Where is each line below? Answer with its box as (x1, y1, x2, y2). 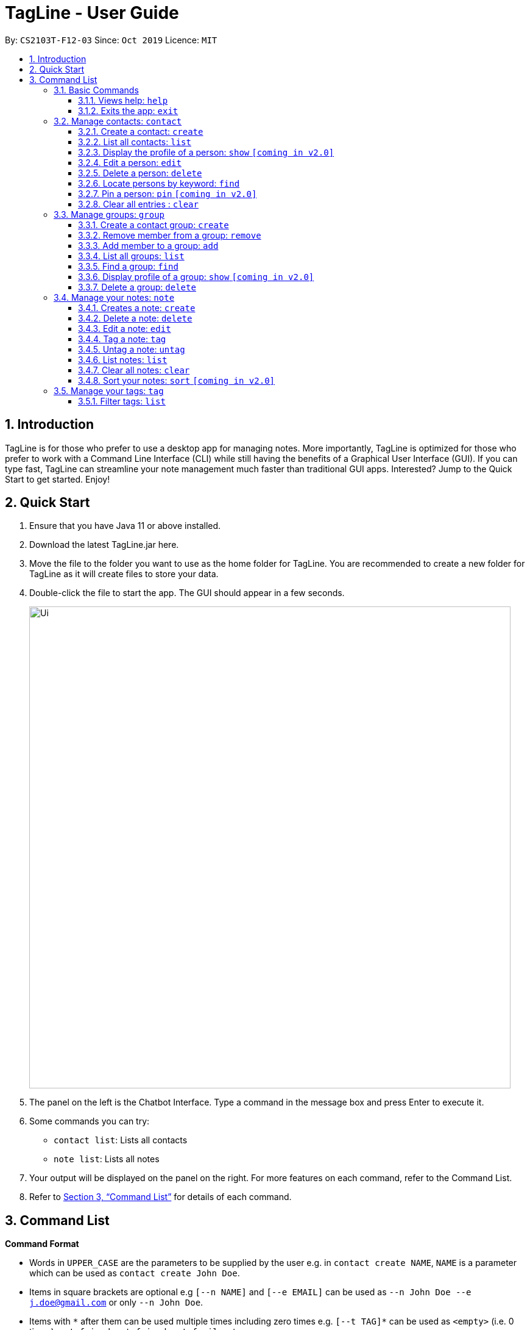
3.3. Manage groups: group (54, 209, 165, 220)
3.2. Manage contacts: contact (54, 115, 182, 126)
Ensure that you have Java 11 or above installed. (29, 520, 221, 531)
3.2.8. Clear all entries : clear (78, 198, 199, 209)
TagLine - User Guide (5, 2, 179, 23)
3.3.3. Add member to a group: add (78, 240, 219, 251)
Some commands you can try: (29, 1116, 150, 1127)
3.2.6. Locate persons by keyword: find (78, 178, 240, 189)
